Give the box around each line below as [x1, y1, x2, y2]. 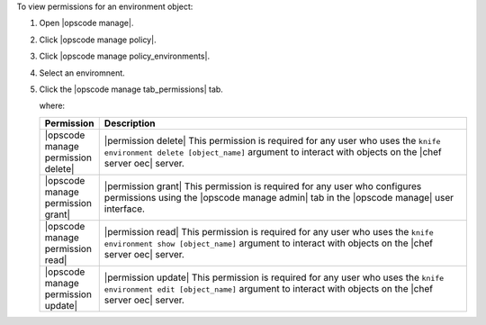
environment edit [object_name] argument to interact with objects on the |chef [103, 282, 434, 294]
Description [103, 117, 157, 130]
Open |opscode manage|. [39, 18, 134, 29]
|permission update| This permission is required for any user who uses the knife [103, 271, 445, 284]
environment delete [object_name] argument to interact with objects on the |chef [103, 145, 443, 158]
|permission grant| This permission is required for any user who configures [103, 180, 422, 193]
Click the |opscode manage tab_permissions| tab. [39, 84, 224, 95]
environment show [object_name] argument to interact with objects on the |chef [103, 237, 434, 249]
